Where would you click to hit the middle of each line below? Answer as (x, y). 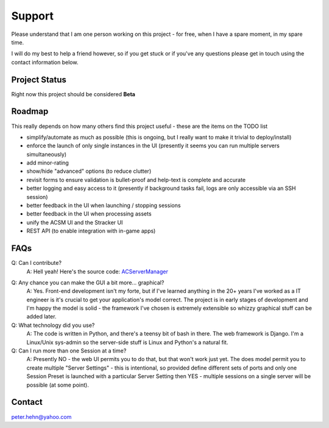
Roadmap (30, 112)
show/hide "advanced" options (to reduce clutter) (89, 171)
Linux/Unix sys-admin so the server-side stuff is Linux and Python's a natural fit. (127, 342)
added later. (41, 317)
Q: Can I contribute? (37, 263)
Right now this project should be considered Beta (73, 94)
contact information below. (45, 62)
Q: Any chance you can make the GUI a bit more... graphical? (88, 282)
